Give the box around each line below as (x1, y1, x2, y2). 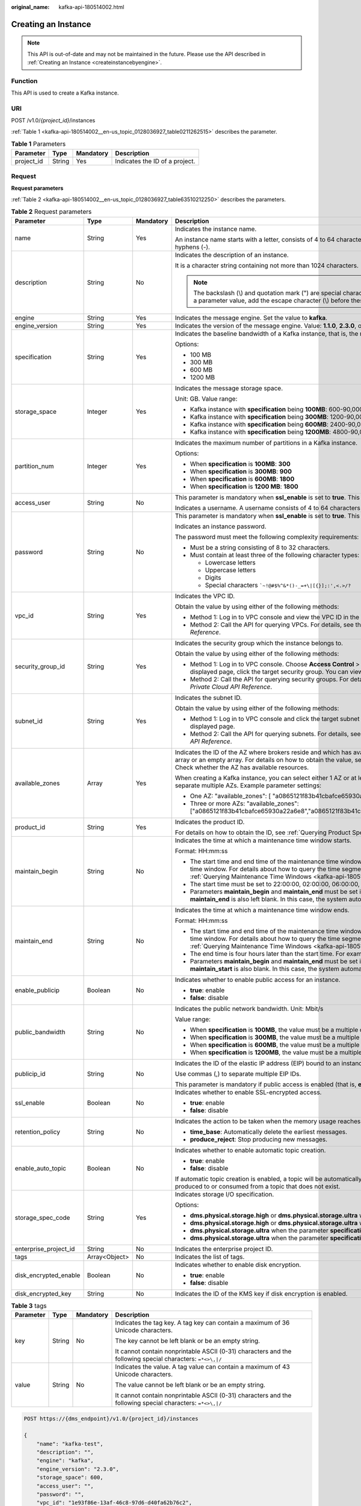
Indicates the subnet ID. (174, 693, 242, 702)
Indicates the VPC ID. (174, 592, 235, 600)
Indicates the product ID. (174, 817, 245, 826)
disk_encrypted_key (14, 1289, 72, 1298)
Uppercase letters (205, 566, 256, 574)
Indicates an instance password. (174, 522, 267, 530)
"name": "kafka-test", (36, 1440, 103, 1447)
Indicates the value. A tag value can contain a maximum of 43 (115, 1362, 290, 1370)
